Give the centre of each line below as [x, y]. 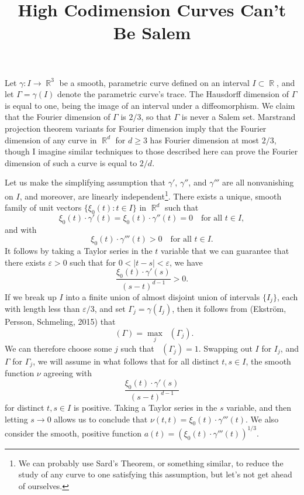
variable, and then [259, 407]
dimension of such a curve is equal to [71, 162]
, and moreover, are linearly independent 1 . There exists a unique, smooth [151, 195]
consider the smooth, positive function [73, 433]
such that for [93, 262]
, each [287, 296]
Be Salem [152, 32]
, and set [110, 308]
